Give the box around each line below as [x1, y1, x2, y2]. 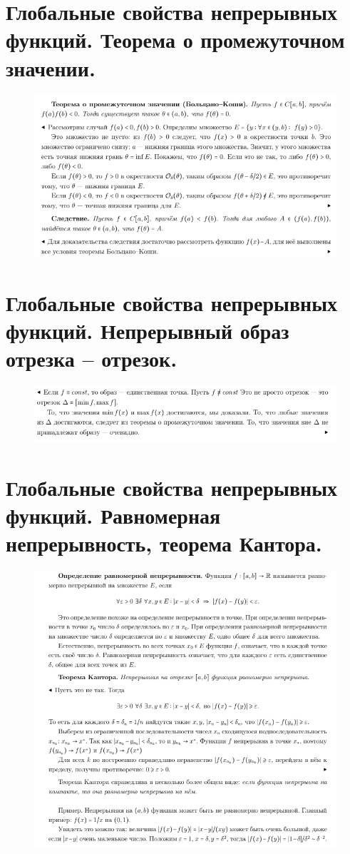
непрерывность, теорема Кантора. [6, 529, 322, 557]
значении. [6, 53, 96, 82]
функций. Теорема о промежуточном [6, 25, 345, 54]
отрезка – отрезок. [6, 344, 177, 373]
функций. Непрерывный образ [6, 316, 289, 345]
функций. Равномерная [6, 500, 221, 529]
